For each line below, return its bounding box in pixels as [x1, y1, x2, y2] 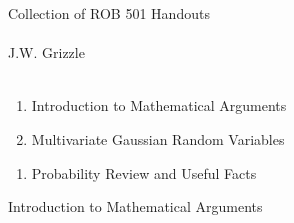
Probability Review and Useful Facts [31, 162, 257, 183]
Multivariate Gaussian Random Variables [31, 128, 285, 149]
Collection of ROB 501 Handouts [8, 3, 210, 23]
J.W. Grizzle [8, 42, 85, 63]
